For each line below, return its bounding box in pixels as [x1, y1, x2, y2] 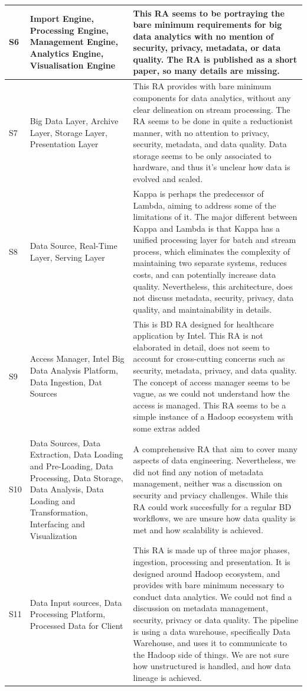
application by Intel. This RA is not [133, 329, 263, 342]
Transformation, [30, 506, 88, 518]
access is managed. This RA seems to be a [133, 398, 286, 411]
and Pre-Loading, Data [30, 460, 113, 472]
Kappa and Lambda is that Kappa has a [133, 222, 280, 234]
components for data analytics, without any [133, 91, 291, 103]
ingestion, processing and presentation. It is [133, 556, 290, 568]
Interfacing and [30, 518, 85, 530]
